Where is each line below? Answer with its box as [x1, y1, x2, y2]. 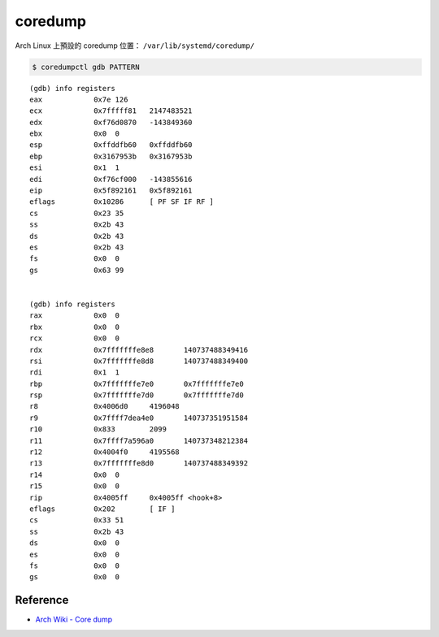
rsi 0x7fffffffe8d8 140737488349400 [29, 356, 248, 366]
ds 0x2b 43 [29, 232, 124, 240]
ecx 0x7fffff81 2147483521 [29, 106, 193, 115]
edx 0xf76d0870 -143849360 [29, 118, 193, 127]
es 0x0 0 [29, 549, 120, 559]
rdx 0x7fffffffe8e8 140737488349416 [29, 345, 248, 354]
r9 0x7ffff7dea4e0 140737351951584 [29, 413, 248, 422]
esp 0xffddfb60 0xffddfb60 [29, 141, 193, 149]
